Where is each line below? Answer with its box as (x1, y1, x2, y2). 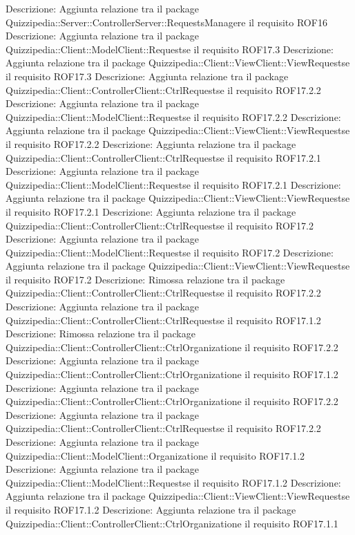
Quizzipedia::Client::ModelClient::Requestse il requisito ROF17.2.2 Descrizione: (6, 109, 341, 124)
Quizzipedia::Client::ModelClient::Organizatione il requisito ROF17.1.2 (6, 448, 305, 462)
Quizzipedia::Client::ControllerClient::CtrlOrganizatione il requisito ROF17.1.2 (6, 367, 338, 382)
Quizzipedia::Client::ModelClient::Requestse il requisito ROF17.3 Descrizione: (6, 41, 334, 56)
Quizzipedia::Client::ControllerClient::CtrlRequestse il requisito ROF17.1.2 (6, 312, 321, 327)
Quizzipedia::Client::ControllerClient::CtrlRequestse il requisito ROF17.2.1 (6, 150, 321, 165)
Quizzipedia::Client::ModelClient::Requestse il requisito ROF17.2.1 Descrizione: (6, 177, 341, 191)
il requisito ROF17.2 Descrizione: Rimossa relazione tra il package (6, 272, 285, 286)
